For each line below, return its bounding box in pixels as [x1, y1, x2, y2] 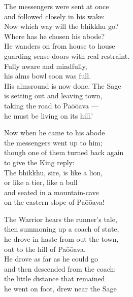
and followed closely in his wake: [4, 11, 105, 21]
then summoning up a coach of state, [4, 224, 119, 234]
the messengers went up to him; [4, 137, 103, 147]
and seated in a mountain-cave [4, 187, 99, 197]
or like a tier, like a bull [4, 177, 78, 188]
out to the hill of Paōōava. [4, 243, 86, 254]
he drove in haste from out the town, [4, 234, 119, 244]
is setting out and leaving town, [4, 90, 103, 101]
